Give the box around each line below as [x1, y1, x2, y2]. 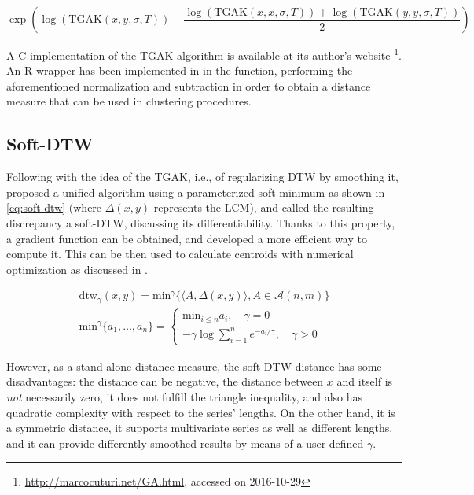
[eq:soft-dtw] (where [6, 199, 102, 216]
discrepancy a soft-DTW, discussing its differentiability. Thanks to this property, [6, 215, 395, 231]
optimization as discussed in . [6, 260, 148, 277]
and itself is [336, 373, 393, 390]
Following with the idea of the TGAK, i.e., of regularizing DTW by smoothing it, [6, 168, 399, 185]
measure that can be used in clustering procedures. [6, 93, 252, 109]
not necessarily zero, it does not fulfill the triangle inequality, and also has [6, 389, 363, 404]
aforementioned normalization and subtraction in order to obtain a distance [6, 77, 371, 94]
